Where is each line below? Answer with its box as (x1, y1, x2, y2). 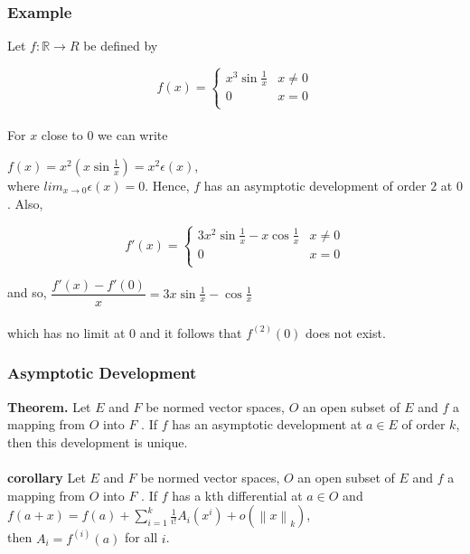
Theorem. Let (7, 397, 91, 416)
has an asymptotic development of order (203, 175, 427, 194)
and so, (7, 283, 47, 302)
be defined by (83, 36, 158, 55)
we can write (98, 126, 168, 145)
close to (41, 126, 83, 145)
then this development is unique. (7, 432, 188, 451)
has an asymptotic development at (172, 415, 362, 434)
